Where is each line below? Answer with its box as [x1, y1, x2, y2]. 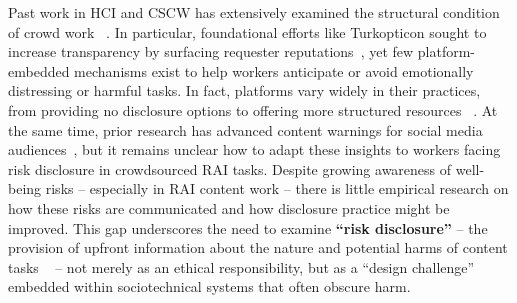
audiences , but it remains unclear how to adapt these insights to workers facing [8, 139, 501, 160]
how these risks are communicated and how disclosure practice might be [8, 197, 450, 218]
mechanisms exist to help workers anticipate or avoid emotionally [74, 60, 474, 81]
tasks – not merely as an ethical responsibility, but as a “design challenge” [8, 256, 475, 277]
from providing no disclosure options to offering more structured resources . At [8, 99, 498, 120]
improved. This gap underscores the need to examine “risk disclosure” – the [8, 217, 488, 238]
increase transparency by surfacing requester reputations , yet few [8, 41, 414, 62]
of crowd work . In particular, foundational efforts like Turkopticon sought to [8, 21, 487, 42]
